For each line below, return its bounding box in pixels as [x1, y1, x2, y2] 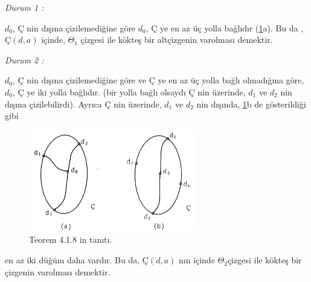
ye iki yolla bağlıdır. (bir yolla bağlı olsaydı [27, 85, 186, 98]
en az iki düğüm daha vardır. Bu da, [5, 254, 140, 266]
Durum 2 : [5, 53, 44, 66]
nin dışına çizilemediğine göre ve [27, 74, 146, 86]
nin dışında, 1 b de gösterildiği [196, 97, 306, 110]
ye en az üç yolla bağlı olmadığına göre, [158, 74, 304, 86]
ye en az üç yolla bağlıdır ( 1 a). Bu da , [160, 21, 304, 34]
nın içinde [178, 254, 215, 266]
